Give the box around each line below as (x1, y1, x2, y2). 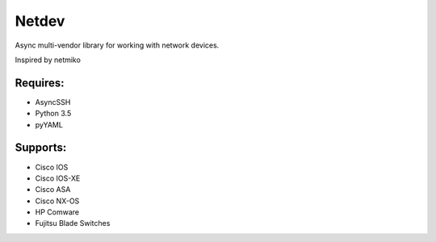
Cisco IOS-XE (35, 173, 81, 183)
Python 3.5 (35, 109, 72, 119)
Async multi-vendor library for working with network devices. (15, 40, 220, 50)
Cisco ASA (35, 185, 71, 194)
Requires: (15, 76, 65, 90)
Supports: (15, 141, 67, 155)
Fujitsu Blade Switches (35, 219, 111, 228)
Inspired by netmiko (15, 55, 81, 65)
